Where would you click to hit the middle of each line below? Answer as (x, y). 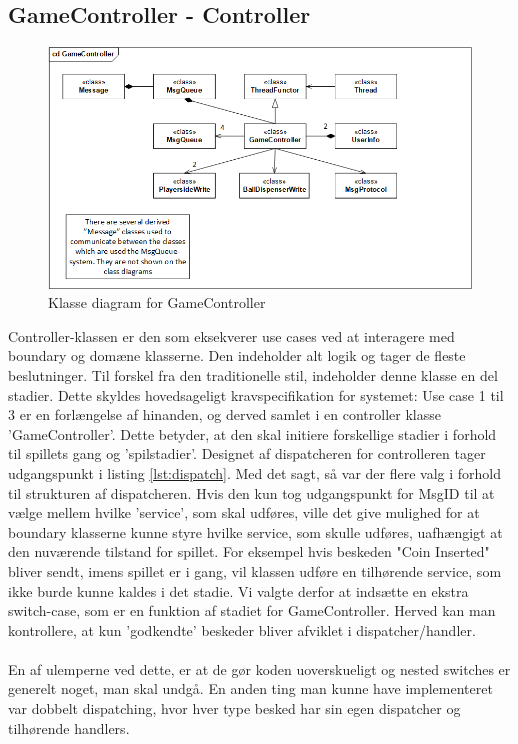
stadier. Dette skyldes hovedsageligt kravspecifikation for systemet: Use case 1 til (256, 394)
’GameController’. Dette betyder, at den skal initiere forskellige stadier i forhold (252, 433)
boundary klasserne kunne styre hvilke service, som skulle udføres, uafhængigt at (255, 531)
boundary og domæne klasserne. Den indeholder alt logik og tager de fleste (237, 355)
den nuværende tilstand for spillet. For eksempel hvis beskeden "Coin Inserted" (249, 551)
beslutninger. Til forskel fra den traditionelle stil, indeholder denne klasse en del (253, 374)
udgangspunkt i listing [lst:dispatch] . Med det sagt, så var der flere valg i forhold (254, 472)
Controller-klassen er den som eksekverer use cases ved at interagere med (231, 335)
